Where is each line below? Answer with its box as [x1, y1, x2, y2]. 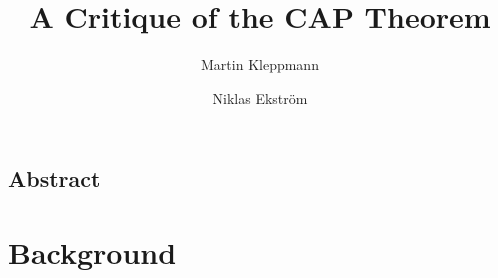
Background [8, 231, 177, 272]
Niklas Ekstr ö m [212, 87, 308, 108]
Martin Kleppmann [201, 54, 319, 75]
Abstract [8, 163, 101, 194]
